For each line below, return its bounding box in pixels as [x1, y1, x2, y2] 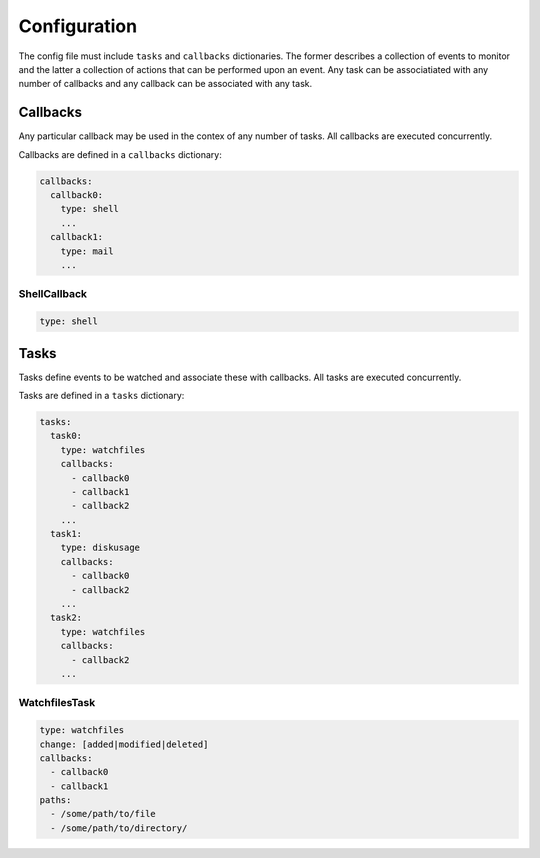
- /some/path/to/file [50, 808, 157, 820]
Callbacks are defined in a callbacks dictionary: [18, 148, 222, 160]
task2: [50, 612, 83, 624]
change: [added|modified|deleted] [39, 738, 209, 750]
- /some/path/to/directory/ [50, 822, 188, 834]
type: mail [60, 245, 114, 257]
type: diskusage [60, 542, 140, 554]
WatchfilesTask [18, 696, 96, 710]
